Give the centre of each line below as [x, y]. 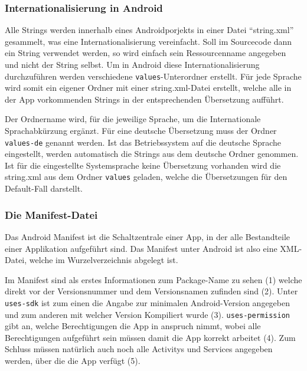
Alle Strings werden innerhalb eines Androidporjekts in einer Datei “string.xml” [149, 30]
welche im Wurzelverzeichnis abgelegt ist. [104, 260]
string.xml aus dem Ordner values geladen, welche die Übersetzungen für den [146, 177]
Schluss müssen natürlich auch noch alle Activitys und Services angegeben [139, 349]
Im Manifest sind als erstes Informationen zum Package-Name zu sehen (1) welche [153, 279]
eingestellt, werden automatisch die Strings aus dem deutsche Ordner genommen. [152, 154]
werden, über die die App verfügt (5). [73, 360]
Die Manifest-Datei [51, 214]
